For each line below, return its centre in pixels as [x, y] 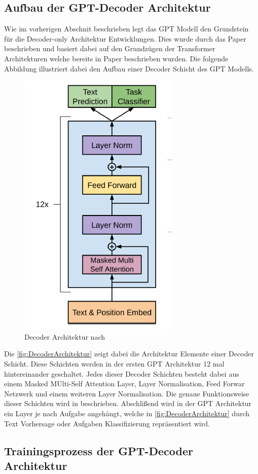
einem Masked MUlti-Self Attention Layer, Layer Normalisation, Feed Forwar [124, 384]
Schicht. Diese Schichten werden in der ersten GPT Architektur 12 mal [114, 363]
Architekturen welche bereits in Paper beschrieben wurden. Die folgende [116, 58]
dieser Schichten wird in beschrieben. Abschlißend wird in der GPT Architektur [128, 403]
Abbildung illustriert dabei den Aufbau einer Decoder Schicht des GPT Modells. [129, 68]
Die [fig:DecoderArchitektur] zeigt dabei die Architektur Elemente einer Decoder [129, 354]
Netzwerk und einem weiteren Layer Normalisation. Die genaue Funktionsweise [127, 393]
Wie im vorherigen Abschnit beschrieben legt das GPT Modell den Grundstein [126, 29]
